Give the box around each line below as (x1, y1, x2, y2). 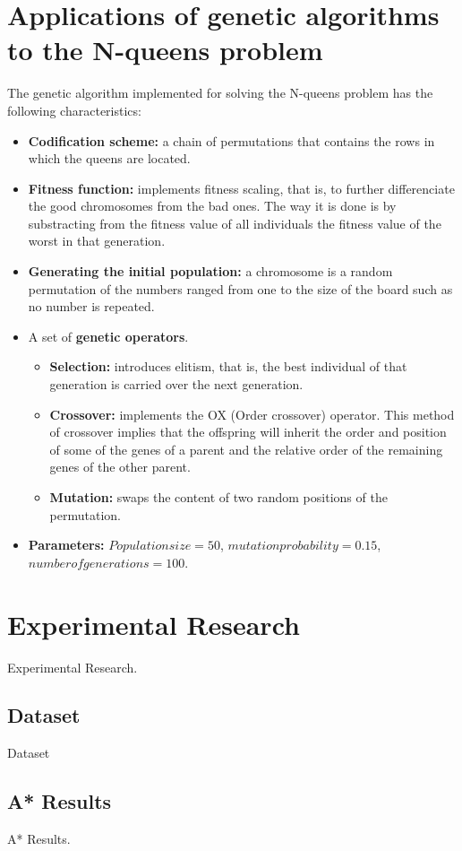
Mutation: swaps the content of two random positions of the (49, 488, 388, 506)
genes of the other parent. (49, 457, 191, 476)
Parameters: (28, 535, 105, 554)
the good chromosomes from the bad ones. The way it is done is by (28, 196, 397, 215)
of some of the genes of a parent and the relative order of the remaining (49, 439, 443, 458)
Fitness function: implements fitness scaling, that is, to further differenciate (28, 178, 455, 197)
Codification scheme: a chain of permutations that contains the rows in (28, 131, 435, 150)
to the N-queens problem (7, 31, 323, 68)
